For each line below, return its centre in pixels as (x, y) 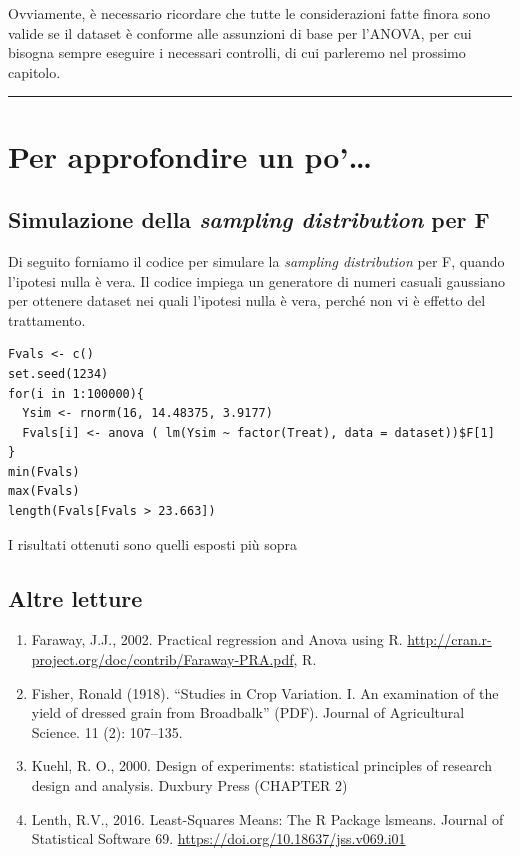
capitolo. (34, 71)
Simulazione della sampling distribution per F (249, 219)
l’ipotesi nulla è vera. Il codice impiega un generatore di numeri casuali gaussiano (257, 280)
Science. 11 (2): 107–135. (107, 731)
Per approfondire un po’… (190, 155)
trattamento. (47, 319)
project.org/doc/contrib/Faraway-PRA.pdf (162, 659)
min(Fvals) (44, 471)
